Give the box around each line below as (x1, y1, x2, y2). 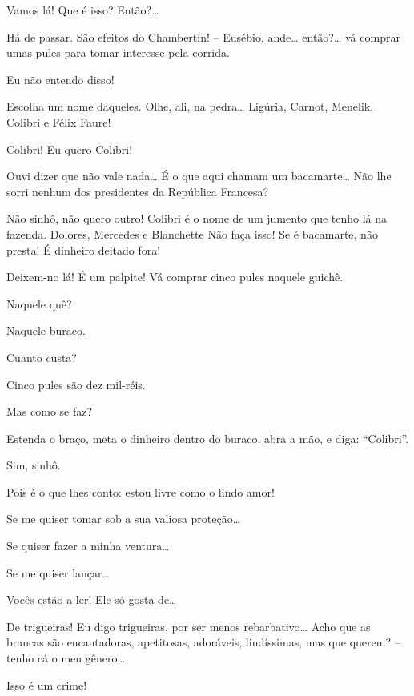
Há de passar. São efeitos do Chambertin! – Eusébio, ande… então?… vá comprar (6, 28, 400, 45)
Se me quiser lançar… (6, 564, 110, 581)
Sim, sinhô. (6, 457, 61, 473)
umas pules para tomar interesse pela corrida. (6, 44, 230, 61)
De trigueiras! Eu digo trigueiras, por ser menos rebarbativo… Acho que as (6, 618, 371, 634)
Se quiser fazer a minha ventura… (6, 537, 170, 554)
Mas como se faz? (6, 403, 93, 420)
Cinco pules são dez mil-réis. (6, 376, 146, 392)
